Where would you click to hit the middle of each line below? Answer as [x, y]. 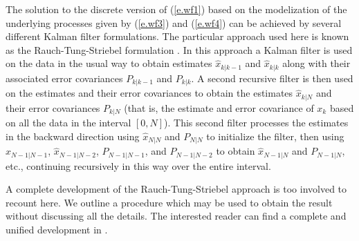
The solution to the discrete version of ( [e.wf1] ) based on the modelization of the [176, 9]
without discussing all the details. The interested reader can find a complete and [176, 216]
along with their [316, 63]
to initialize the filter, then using [275, 136]
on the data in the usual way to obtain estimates [109, 63]
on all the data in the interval [68, 123]
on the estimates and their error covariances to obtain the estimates [149, 93]
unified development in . [57, 230]
